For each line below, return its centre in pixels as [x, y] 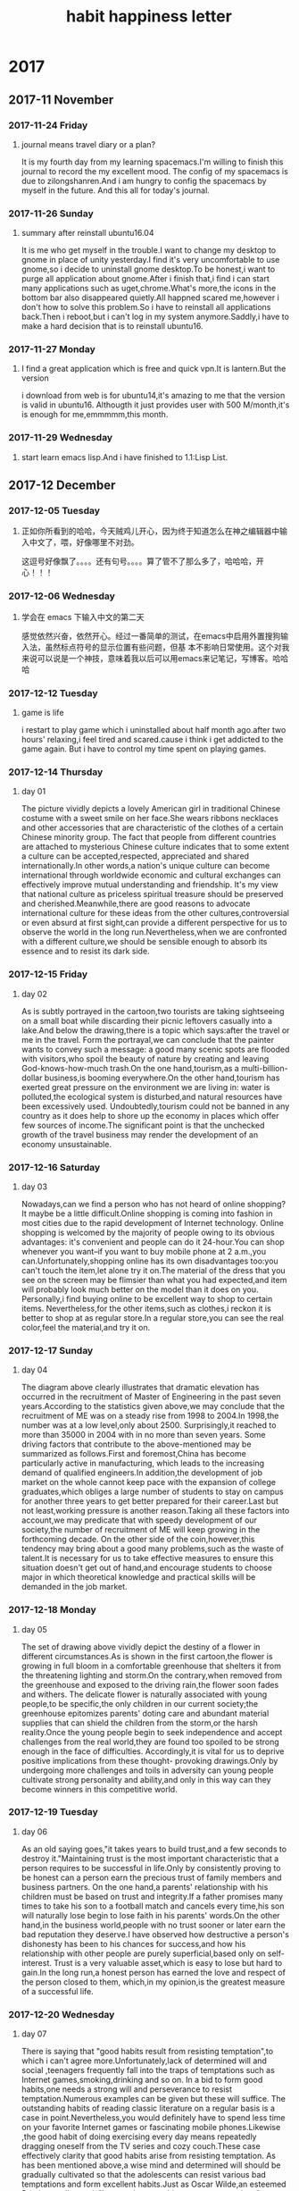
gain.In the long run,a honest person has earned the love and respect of [154, 1972]
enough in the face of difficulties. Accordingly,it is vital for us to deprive [153, 1751]
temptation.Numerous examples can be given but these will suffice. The [154, 2099]
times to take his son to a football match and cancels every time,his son [153, 1906]
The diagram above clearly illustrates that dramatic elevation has [140, 1388]
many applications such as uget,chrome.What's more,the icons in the [149, 289]
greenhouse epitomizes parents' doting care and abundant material [145, 1713]
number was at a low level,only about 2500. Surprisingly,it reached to [149, 1425]
